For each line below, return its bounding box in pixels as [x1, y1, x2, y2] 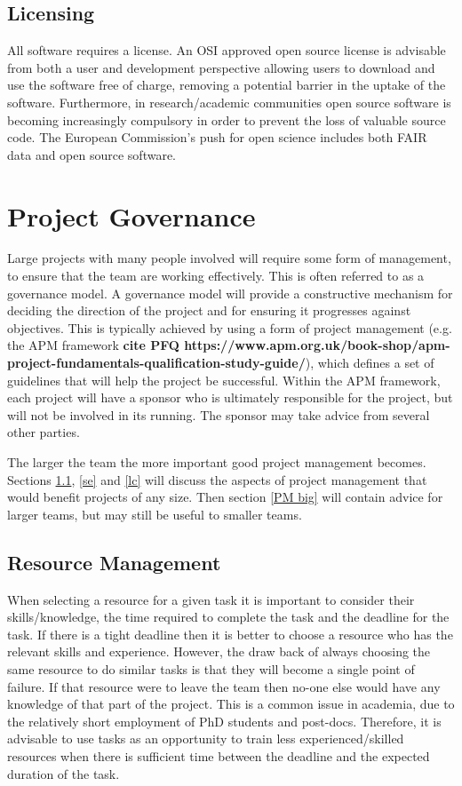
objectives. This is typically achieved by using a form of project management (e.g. [7, 318, 452, 337]
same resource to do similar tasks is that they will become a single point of [7, 659, 415, 678]
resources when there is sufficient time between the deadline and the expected [7, 746, 430, 765]
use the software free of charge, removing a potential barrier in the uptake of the [7, 75, 446, 94]
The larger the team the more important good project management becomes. [7, 453, 426, 472]
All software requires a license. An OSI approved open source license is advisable [7, 41, 446, 60]
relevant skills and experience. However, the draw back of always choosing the [7, 642, 431, 661]
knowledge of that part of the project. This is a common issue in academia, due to [7, 695, 455, 713]
